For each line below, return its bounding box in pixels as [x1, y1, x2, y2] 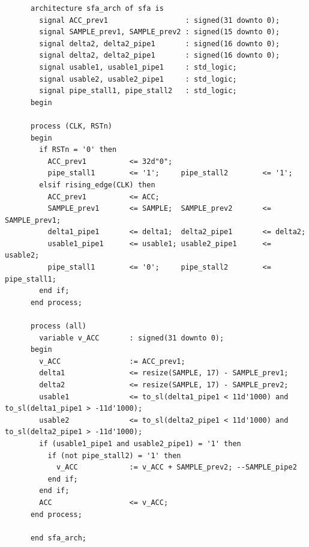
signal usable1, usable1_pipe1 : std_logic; [39, 62, 237, 71]
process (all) [30, 322, 87, 331]
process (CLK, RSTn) [30, 121, 112, 130]
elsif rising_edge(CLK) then [39, 180, 155, 189]
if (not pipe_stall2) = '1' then [47, 451, 181, 460]
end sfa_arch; [30, 533, 87, 542]
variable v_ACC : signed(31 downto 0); [39, 333, 224, 342]
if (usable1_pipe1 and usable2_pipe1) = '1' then [39, 439, 241, 448]
